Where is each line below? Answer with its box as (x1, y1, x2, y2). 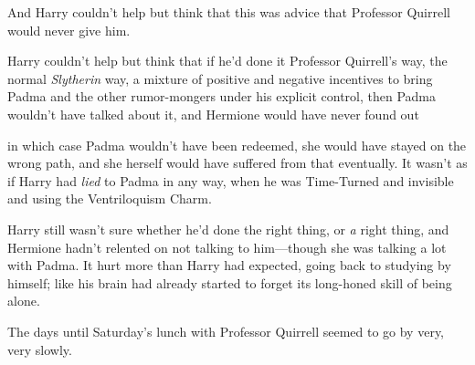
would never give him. (7, 20, 131, 39)
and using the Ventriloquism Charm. (7, 189, 212, 208)
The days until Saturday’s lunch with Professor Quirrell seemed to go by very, (7, 321, 445, 340)
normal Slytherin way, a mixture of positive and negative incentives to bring (7, 68, 433, 88)
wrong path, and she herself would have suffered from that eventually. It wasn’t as (7, 153, 468, 172)
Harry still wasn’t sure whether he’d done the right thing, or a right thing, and (7, 219, 449, 238)
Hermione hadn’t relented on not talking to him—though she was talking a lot (7, 237, 447, 256)
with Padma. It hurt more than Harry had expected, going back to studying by (7, 255, 451, 275)
